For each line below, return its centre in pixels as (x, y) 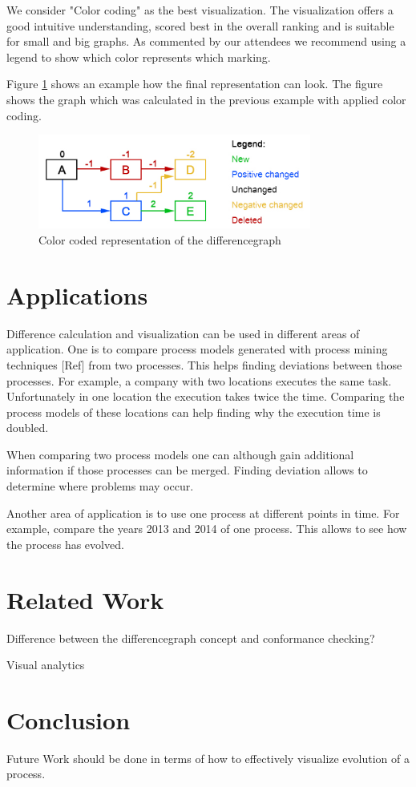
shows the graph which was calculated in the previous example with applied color (206, 99)
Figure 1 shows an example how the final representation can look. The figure (195, 84)
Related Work (85, 599)
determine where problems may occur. (100, 486)
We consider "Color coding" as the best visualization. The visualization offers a (200, 10)
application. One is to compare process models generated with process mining (197, 349)
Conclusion (69, 719)
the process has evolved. (65, 544)
